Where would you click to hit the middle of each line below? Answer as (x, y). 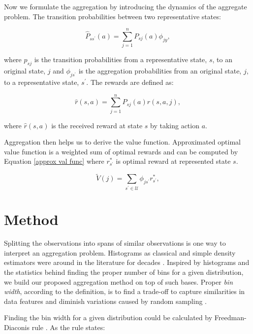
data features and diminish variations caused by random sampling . (105, 301)
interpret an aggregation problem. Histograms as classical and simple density (120, 252)
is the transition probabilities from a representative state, (121, 59)
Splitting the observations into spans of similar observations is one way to (115, 243)
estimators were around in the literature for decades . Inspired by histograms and (127, 262)
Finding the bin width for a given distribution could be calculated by (108, 317)
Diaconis (17, 327)
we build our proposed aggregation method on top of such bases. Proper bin (118, 281)
